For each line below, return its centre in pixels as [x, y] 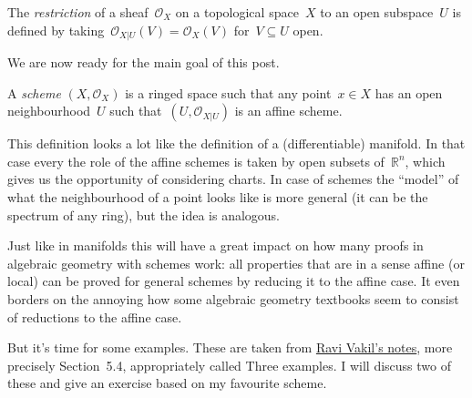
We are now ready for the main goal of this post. [144, 62]
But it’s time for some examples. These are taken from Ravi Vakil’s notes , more [230, 347]
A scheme [34, 92]
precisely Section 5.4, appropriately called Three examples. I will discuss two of [230, 365]
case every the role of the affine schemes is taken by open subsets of [196, 161]
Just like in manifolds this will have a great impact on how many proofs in [215, 245]
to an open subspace [377, 12]
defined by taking [56, 30]
